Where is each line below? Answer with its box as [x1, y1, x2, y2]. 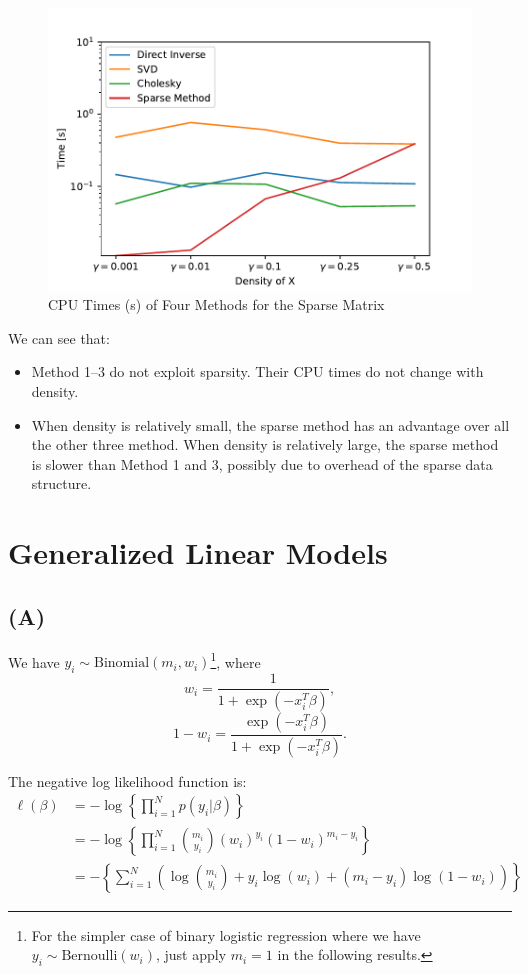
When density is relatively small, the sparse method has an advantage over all [31, 414, 510, 435]
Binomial [94, 656, 150, 671]
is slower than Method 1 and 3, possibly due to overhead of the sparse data [31, 453, 493, 474]
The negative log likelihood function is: [8, 770, 247, 791]
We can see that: [8, 327, 110, 348]
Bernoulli [61, 949, 118, 964]
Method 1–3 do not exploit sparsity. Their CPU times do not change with [31, 361, 484, 382]
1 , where [210, 648, 261, 672]
